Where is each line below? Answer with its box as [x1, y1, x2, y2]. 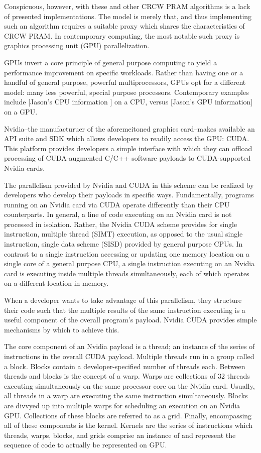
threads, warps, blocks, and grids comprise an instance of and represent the [4, 429, 236, 440]
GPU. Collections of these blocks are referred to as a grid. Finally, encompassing [4, 410, 252, 420]
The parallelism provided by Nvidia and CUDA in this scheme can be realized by [4, 179, 254, 190]
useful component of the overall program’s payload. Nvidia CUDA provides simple [4, 314, 257, 325]
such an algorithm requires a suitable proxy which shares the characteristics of [4, 21, 245, 31]
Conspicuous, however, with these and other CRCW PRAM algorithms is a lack [4, 1, 250, 11]
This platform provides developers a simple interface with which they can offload [4, 143, 252, 153]
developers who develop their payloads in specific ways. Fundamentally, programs [4, 189, 254, 200]
